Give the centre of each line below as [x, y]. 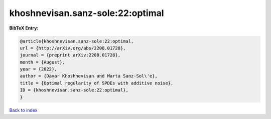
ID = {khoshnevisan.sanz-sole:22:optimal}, [74, 90]
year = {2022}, [38, 69]
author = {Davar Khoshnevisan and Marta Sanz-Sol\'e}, [89, 76]
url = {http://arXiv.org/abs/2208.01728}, [73, 48]
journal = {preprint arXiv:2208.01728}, [70, 55]
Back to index [23, 110]
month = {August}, [42, 62]
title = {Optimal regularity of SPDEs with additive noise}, [97, 83]
